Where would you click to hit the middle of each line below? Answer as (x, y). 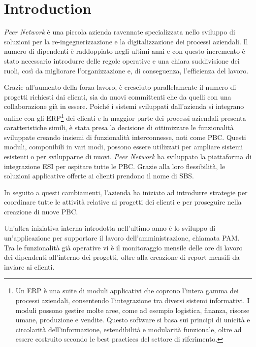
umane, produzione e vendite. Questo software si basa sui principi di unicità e (133, 320)
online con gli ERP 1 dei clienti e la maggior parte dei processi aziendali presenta (125, 117)
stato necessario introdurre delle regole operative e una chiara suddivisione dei (122, 60)
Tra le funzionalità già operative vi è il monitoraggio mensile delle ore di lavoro (123, 247)
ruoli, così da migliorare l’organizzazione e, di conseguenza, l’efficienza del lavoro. (126, 70)
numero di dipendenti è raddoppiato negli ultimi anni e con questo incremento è (125, 51)
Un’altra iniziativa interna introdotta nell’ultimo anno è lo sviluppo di (110, 228)
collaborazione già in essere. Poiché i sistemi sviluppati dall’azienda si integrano (124, 106)
